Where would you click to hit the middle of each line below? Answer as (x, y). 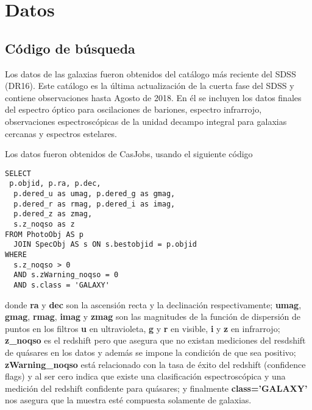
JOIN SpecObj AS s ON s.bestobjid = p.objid (105, 245)
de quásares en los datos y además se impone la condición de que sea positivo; (151, 352)
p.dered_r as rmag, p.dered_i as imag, (94, 204)
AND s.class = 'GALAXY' (62, 285)
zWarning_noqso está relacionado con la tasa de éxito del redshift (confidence (155, 364)
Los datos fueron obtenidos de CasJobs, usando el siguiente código (129, 154)
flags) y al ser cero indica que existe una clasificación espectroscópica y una (145, 376)
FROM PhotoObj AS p (44, 234)
